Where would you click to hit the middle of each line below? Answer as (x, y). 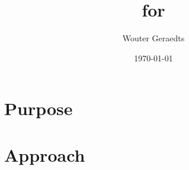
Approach (45, 154)
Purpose (39, 108)
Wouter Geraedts (153, 38)
